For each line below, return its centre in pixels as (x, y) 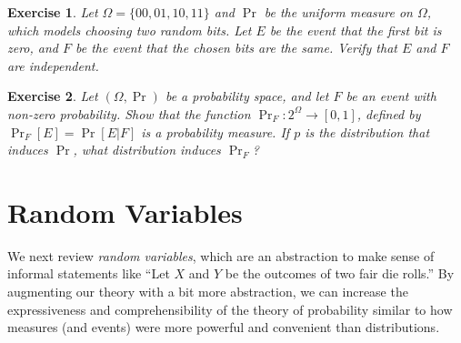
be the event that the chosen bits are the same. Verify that (236, 48)
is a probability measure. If (215, 131)
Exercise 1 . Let (53, 12)
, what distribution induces (147, 150)
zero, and (33, 48)
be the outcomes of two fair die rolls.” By (340, 273)
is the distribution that (367, 131)
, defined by (389, 113)
